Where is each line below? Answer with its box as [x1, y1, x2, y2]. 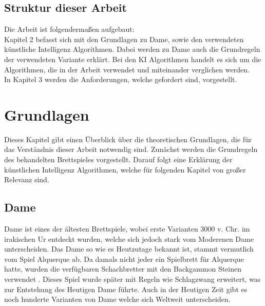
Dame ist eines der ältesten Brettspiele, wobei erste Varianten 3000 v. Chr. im [4, 223, 250, 234]
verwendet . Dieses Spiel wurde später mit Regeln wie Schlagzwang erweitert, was [4, 274, 261, 284]
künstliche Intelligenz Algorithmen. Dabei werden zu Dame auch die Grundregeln [4, 44, 260, 54]
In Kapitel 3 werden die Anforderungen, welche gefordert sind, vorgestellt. [4, 74, 237, 85]
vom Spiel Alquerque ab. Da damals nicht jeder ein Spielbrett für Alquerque [4, 253, 244, 264]
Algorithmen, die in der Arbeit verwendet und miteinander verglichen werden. [4, 64, 250, 74]
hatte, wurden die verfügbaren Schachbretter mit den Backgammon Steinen [4, 263, 242, 274]
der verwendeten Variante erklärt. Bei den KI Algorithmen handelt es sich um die [4, 53, 261, 64]
